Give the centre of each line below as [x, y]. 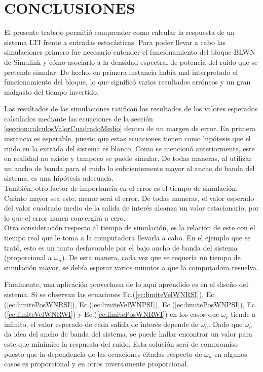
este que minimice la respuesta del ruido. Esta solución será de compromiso [121, 343]
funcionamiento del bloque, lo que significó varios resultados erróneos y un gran [127, 82]
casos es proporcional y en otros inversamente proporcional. [97, 364]
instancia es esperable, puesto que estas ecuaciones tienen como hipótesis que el [127, 138]
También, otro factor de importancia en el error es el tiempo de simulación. [121, 188]
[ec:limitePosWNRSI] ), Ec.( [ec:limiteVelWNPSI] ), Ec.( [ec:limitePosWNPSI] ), [126, 304]
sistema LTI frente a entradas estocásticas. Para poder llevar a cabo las [115, 42]
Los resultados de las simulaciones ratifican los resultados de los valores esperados [131, 109]
